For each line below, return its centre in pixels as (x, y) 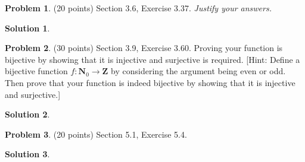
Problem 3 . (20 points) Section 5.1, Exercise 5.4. (96, 134)
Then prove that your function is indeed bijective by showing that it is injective (150, 82)
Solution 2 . (27, 114)
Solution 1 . (27, 28)
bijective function (36, 71)
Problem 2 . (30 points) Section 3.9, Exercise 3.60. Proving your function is (144, 48)
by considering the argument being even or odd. (198, 71)
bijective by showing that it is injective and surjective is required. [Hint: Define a (152, 59)
